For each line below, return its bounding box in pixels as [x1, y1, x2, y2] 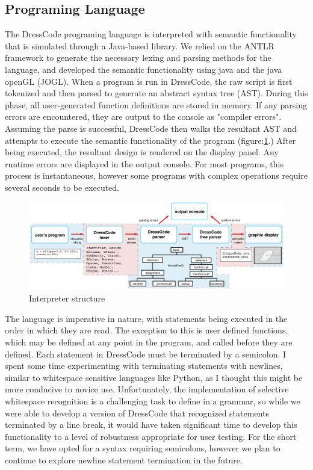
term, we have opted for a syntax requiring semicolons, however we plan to [5, 442, 280, 454]
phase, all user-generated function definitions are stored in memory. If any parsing [5, 98, 307, 111]
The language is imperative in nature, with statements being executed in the [5, 312, 288, 324]
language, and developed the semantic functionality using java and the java [5, 63, 282, 75]
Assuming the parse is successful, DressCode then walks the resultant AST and [5, 122, 297, 134]
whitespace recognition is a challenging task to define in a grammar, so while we [5, 395, 300, 407]
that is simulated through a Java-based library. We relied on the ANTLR [5, 39, 274, 52]
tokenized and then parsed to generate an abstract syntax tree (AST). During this [5, 87, 308, 99]
